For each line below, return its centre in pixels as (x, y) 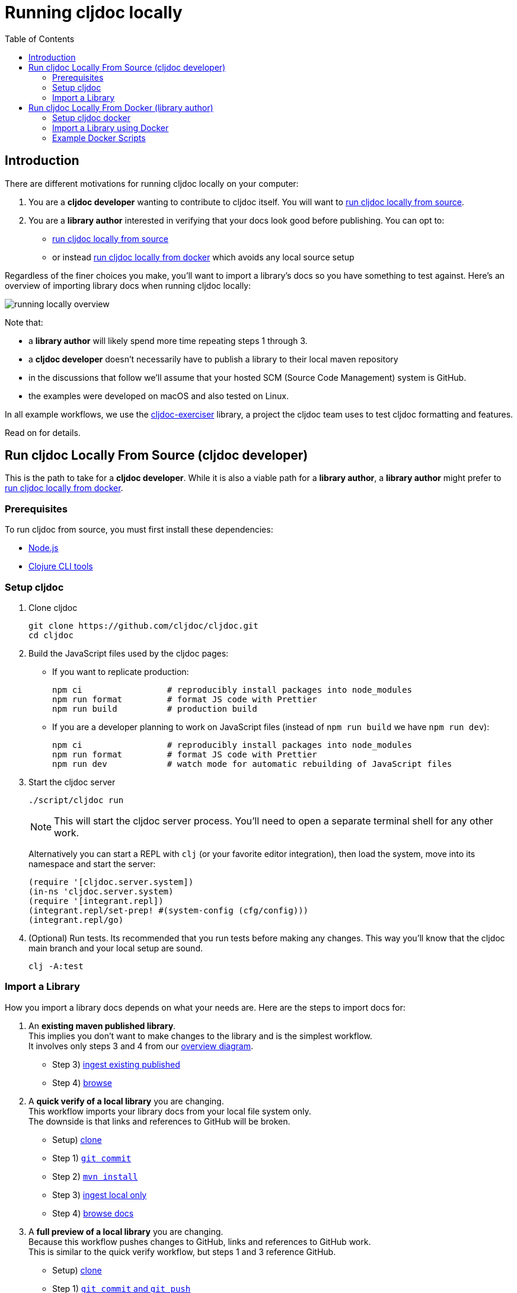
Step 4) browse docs (93, 1213)
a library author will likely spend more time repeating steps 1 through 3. (168, 340)
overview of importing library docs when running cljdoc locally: (128, 285)
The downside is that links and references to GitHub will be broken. (159, 1121)
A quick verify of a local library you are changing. (126, 1101)
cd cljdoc (51, 635)
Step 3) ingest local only (100, 1195)
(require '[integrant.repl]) (96, 901)
